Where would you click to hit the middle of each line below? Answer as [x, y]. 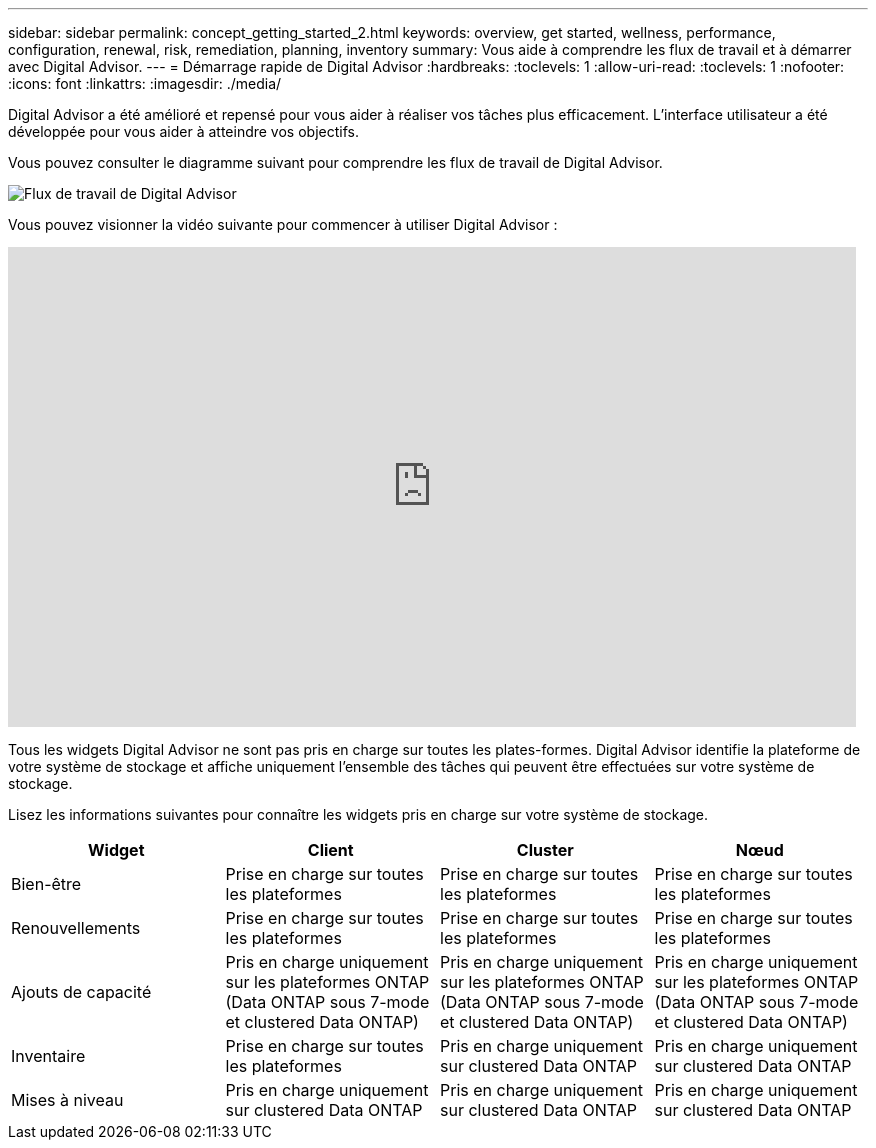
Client [330, 850]
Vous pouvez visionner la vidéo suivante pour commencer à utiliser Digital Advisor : [283, 224]
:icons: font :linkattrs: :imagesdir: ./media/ [145, 83]
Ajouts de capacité [81, 992]
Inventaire [48, 1056]
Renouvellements [76, 928]
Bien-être [46, 884]
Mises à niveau [67, 1100]
